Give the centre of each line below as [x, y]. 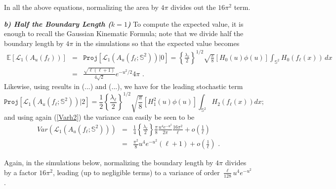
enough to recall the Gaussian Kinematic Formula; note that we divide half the [124, 33]
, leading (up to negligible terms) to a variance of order [136, 172]
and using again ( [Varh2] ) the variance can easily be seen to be [99, 117]
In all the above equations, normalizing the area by [81, 7]
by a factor [21, 172]
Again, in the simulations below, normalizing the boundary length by [109, 163]
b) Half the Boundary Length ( [58, 24]
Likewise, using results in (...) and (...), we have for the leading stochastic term [124, 86]
